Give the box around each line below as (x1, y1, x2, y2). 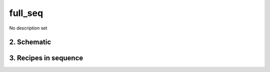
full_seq (9, 7, 43, 18)
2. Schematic (9, 38, 51, 46)
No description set (9, 25, 47, 31)
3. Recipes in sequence (9, 54, 83, 62)
